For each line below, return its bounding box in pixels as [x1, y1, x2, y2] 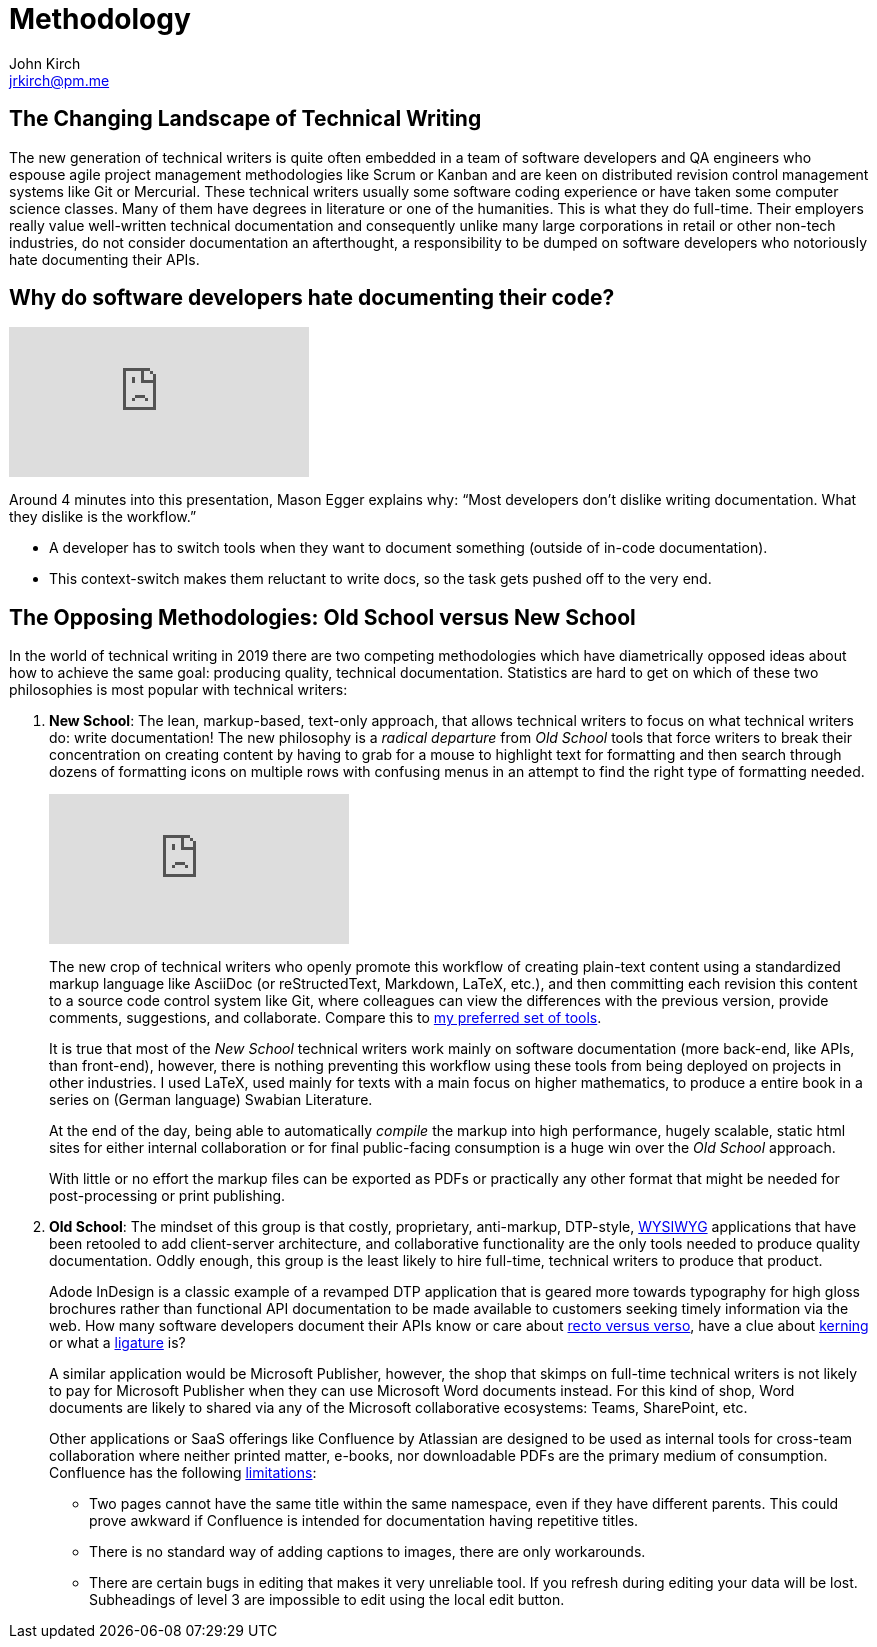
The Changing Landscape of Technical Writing [9, 106, 482, 132]
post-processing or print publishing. [49, 1187, 286, 1205]
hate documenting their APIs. [9, 250, 200, 268]
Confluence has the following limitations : [49, 1464, 317, 1482]
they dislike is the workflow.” [9, 508, 197, 526]
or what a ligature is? [49, 1334, 186, 1352]
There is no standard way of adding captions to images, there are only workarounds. [89, 1543, 646, 1561]
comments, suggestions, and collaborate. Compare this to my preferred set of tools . [49, 1009, 602, 1027]
